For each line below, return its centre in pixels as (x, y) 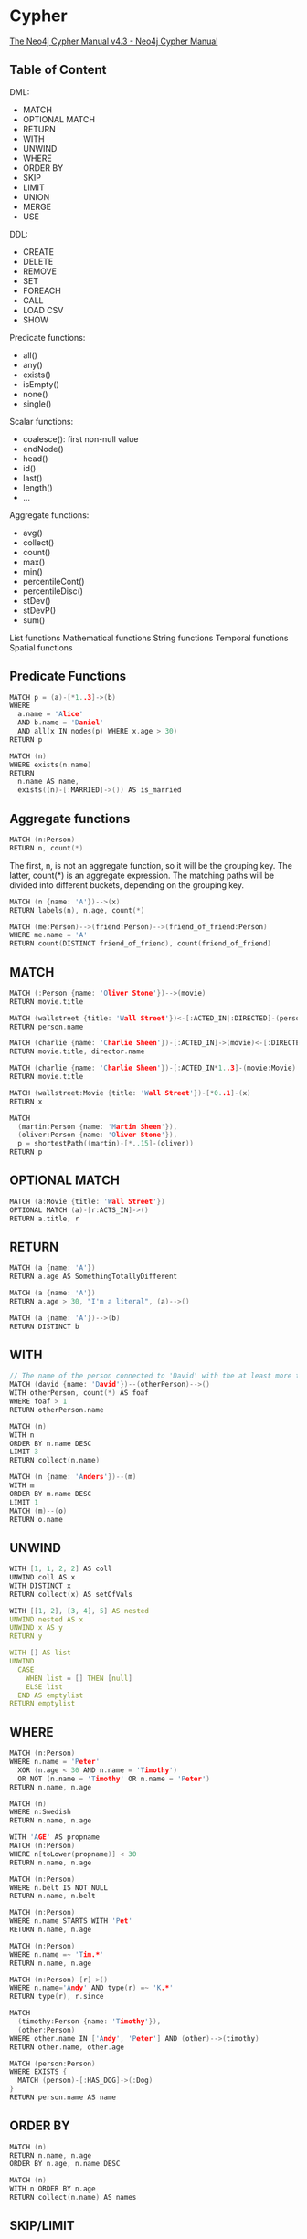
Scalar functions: (42, 421)
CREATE (38, 251)
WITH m (22, 1485)
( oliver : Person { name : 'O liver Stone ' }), (98, 1135)
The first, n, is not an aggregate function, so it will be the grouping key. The (151, 865)
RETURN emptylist (42, 1704)
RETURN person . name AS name (63, 2097)
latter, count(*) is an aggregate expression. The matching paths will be (142, 875)
